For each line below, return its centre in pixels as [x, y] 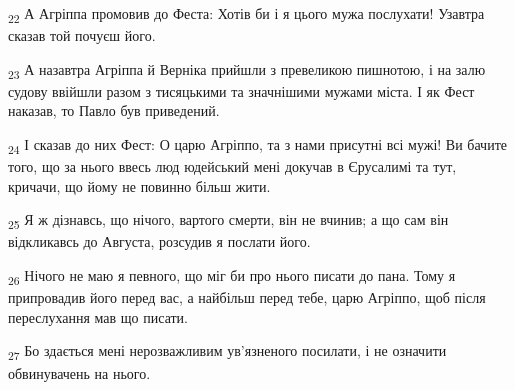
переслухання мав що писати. [98, 316]
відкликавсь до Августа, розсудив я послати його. [159, 241]
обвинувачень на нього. [79, 372]
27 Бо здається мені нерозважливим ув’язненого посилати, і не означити [227, 352]
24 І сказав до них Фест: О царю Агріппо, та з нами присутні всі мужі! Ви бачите [257, 145]
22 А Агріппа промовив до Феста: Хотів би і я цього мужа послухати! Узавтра [246, 14]
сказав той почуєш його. [82, 35]
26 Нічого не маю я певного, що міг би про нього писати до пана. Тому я [232, 276]
